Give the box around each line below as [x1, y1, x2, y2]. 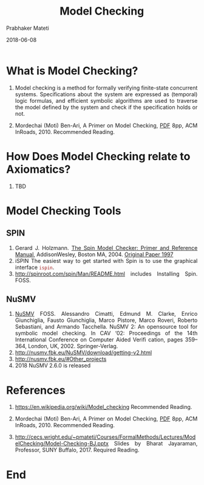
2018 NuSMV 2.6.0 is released [15, 362, 90, 369]
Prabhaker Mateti [6, 24, 49, 32]
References [6, 383, 66, 397]
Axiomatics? [6, 162, 71, 176]
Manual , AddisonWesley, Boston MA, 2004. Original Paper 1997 [15, 251, 174, 258]
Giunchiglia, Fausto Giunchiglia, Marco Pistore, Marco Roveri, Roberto [15, 316, 198, 324]
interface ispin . [15, 263, 55, 271]
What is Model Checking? [6, 64, 138, 77]
